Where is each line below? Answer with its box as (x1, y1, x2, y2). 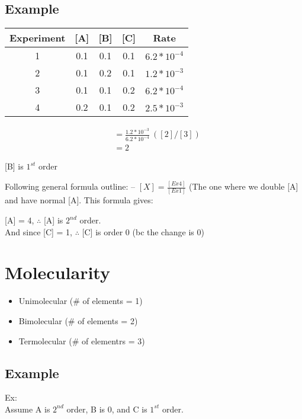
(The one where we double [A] (189, 180, 298, 193)
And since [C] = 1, (5, 225, 73, 238)
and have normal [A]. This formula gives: (5, 194, 153, 206)
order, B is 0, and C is (66, 402, 147, 415)
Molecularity (5, 260, 110, 284)
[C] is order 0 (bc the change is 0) (82, 225, 204, 238)
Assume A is (5, 402, 50, 415)
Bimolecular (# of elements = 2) (18, 314, 138, 327)
